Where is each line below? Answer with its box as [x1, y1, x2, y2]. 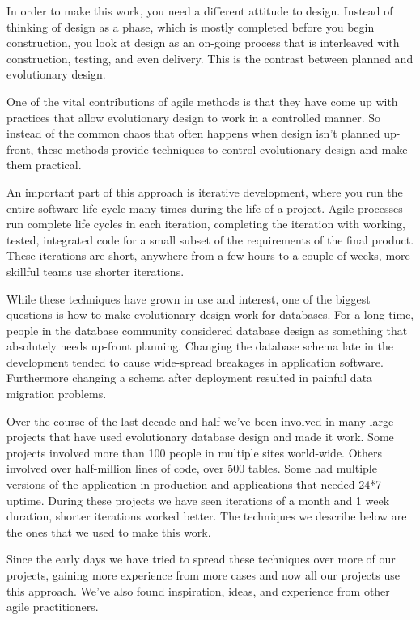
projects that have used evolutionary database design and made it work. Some [6, 428, 394, 445]
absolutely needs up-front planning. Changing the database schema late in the [6, 338, 393, 355]
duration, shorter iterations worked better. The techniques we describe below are [6, 507, 407, 524]
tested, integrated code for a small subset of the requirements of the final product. [6, 231, 414, 248]
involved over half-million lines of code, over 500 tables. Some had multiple [6, 460, 377, 477]
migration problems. [6, 385, 107, 402]
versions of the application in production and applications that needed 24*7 [6, 476, 382, 493]
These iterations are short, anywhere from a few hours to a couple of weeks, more [6, 247, 410, 264]
